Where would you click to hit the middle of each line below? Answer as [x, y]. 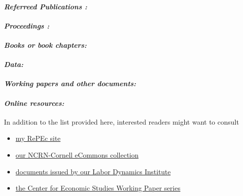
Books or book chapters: [45, 45]
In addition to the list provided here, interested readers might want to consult [121, 121]
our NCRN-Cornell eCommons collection [77, 154]
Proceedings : [27, 25]
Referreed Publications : [46, 6]
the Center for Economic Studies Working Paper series [98, 188]
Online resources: [34, 103]
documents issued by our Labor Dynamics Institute [93, 171]
